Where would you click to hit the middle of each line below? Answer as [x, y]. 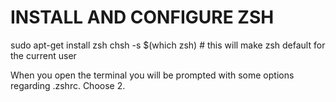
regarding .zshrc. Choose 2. [68, 85]
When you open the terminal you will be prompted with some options [152, 75]
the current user [43, 55]
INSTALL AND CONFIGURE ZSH [142, 17]
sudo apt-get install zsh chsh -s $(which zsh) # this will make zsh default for [168, 45]
